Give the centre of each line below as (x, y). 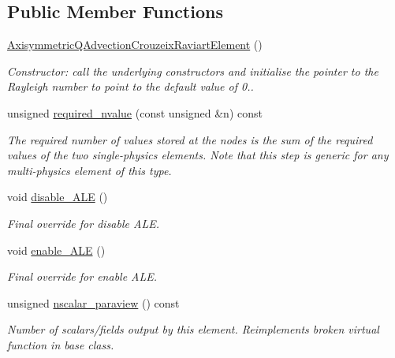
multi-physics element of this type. (89, 170)
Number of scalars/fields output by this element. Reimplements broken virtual (193, 329)
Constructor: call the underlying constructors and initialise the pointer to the (193, 71)
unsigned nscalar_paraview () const (93, 302)
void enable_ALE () (56, 250)
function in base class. (61, 344)
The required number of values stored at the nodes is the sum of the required (190, 139)
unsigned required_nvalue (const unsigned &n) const (135, 112)
